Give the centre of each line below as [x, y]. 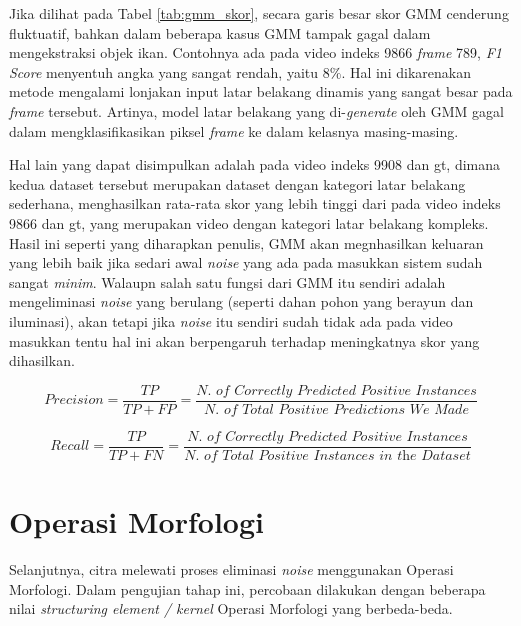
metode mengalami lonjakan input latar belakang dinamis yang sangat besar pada [261, 91]
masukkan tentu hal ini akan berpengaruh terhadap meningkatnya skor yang [244, 340]
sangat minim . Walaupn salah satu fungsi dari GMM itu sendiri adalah [227, 281]
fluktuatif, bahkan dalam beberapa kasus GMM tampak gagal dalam [220, 32]
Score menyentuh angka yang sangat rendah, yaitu [164, 71]
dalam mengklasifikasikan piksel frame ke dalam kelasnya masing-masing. [234, 130]
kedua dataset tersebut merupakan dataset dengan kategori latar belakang [237, 183]
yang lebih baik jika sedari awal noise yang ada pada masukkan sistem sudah [246, 262]
